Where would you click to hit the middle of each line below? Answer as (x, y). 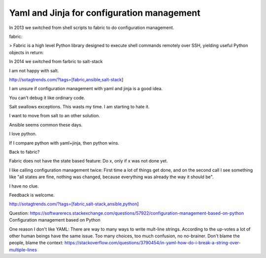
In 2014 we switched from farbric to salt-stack (56, 62)
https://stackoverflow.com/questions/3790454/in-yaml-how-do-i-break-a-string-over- (152, 243)
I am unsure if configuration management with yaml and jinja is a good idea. (86, 89)
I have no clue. (24, 186)
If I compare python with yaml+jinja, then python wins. (64, 143)
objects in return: (26, 52)
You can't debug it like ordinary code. (47, 97)
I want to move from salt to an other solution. (55, 116)
